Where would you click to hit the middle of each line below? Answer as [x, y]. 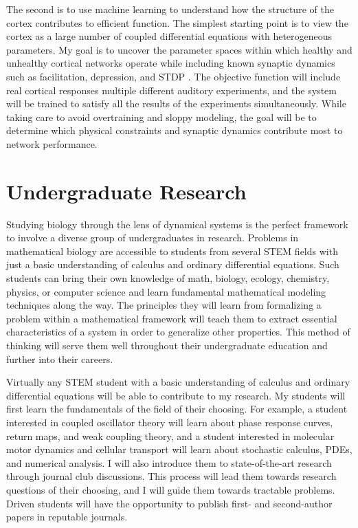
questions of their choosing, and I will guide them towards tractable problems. [171, 489]
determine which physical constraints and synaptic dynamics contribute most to [175, 130]
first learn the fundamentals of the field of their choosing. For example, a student [177, 409]
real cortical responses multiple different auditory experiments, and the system [171, 90]
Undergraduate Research [126, 191]
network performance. [52, 143]
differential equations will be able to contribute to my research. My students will [176, 395]
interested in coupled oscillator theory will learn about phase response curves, [170, 422]
